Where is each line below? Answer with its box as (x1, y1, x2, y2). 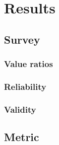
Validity (4, 103, 36, 115)
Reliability (4, 80, 47, 92)
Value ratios (4, 58, 53, 70)
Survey (4, 31, 40, 47)
